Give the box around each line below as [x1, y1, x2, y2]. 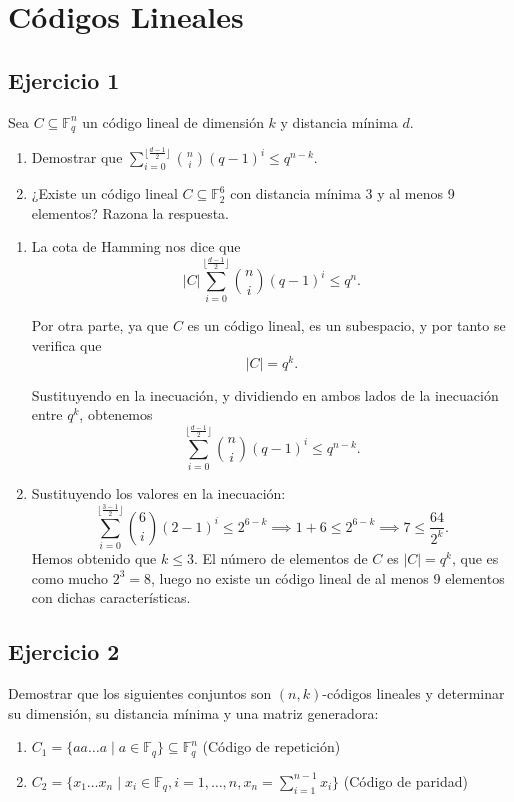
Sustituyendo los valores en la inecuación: [31, 483, 286, 504]
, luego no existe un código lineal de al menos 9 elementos [151, 567, 505, 588]
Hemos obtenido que [31, 548, 157, 569]
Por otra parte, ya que [31, 315, 169, 336]
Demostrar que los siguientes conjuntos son [8, 683, 272, 704]
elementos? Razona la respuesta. [31, 202, 230, 223]
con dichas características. [31, 587, 191, 608]
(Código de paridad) [343, 770, 468, 791]
